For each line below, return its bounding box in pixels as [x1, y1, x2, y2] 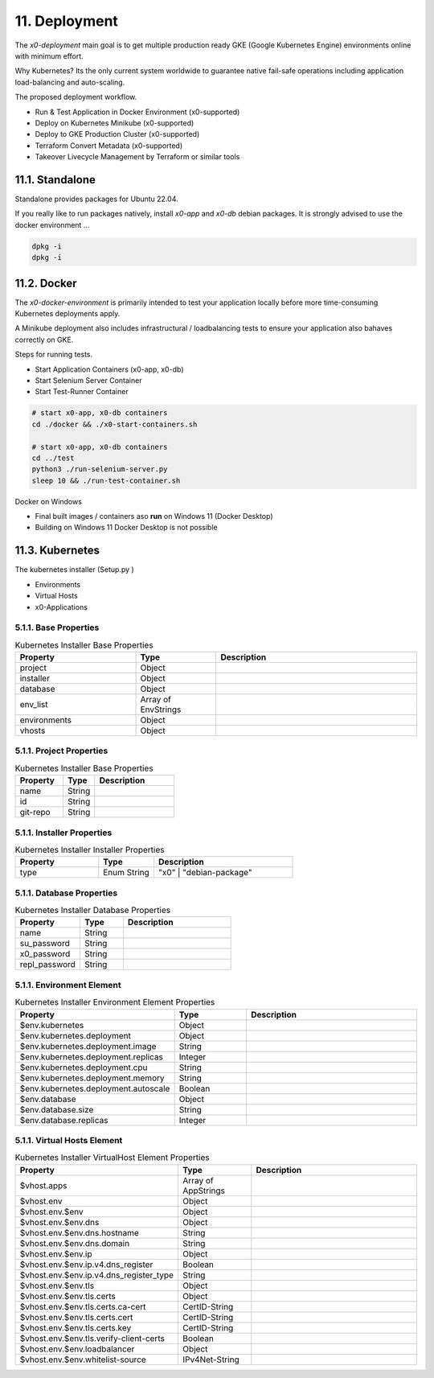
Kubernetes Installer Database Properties [14, 905, 171, 916]
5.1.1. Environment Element [14, 979, 121, 990]
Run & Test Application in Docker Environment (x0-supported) [35, 107, 240, 117]
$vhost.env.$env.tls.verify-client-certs [19, 1332, 165, 1343]
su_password [19, 938, 70, 949]
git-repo [19, 807, 51, 818]
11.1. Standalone [14, 173, 96, 187]
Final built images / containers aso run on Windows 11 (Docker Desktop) [35, 512, 273, 521]
